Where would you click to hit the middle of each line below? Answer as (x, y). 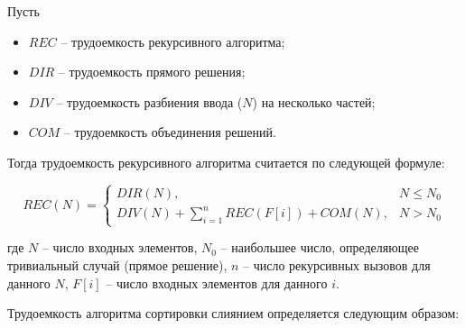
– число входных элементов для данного (217, 282)
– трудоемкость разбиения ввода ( (149, 101)
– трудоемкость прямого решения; (152, 72)
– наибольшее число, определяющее (320, 247)
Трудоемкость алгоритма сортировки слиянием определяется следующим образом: (233, 313)
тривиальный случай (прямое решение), (117, 265)
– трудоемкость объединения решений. (170, 132)
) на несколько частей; (314, 101)
